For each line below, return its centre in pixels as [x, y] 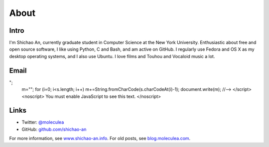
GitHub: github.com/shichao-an [54, 129]
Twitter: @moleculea [43, 122]
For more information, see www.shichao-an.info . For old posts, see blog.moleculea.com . [100, 139]
